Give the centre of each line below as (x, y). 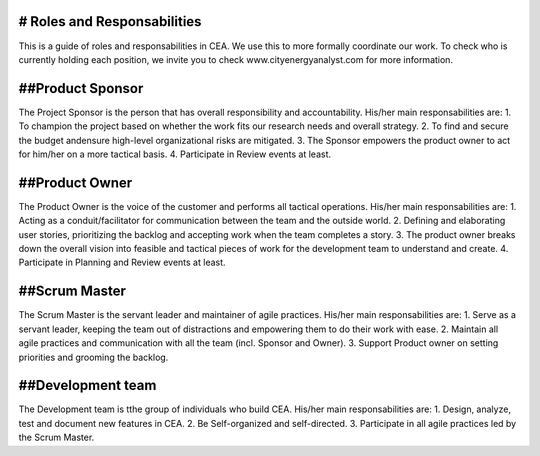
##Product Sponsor (81, 88)
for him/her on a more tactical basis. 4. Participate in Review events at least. (175, 154)
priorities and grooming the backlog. (93, 357)
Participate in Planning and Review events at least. (122, 262)
